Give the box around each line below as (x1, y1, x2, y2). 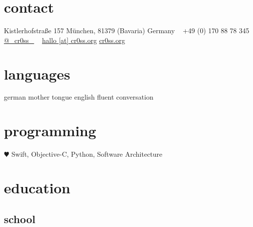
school (4, 211, 36, 226)
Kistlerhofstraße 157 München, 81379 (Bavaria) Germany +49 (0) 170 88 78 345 (4, 25, 250, 36)
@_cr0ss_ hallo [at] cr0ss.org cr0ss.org (4, 35, 126, 45)
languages (4, 63, 70, 83)
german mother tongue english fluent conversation (4, 92, 153, 102)
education (4, 177, 70, 197)
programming (4, 121, 96, 141)
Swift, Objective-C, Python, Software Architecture (11, 149, 163, 159)
